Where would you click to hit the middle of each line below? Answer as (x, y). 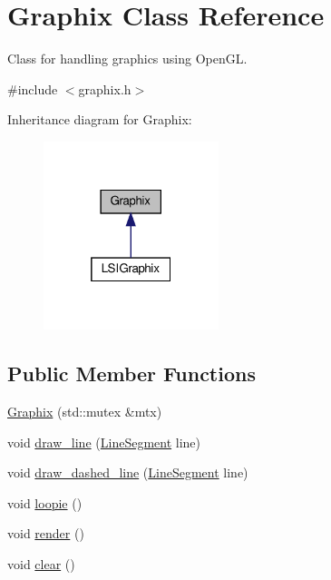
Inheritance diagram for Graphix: (100, 119)
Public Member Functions (131, 374)
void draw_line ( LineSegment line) (104, 442)
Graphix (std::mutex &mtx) (85, 412)
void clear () (41, 564)
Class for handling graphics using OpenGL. (127, 59)
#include (33, 88)
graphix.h (105, 88)
